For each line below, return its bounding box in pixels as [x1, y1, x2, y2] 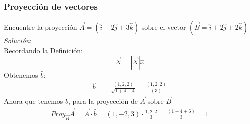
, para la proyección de [68, 96, 138, 106]
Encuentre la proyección [4, 22, 77, 32]
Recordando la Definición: [4, 45, 83, 55]
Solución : [4, 35, 32, 46]
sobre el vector [141, 22, 186, 32]
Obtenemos [4, 70, 38, 80]
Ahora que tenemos [4, 96, 63, 106]
